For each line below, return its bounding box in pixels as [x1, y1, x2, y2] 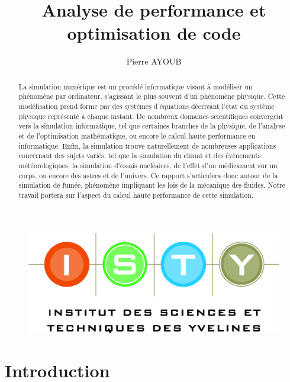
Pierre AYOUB [126, 55, 182, 68]
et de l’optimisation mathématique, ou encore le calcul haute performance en [18, 130, 256, 140]
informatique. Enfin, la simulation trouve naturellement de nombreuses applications [18, 140, 276, 150]
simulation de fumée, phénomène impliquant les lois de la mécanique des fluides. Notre [18, 180, 286, 190]
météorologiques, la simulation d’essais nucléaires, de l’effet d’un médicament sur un [18, 160, 278, 170]
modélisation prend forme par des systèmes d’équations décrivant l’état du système [18, 101, 275, 111]
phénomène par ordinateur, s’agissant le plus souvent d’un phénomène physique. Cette [18, 91, 285, 101]
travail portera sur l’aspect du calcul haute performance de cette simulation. [18, 190, 254, 200]
